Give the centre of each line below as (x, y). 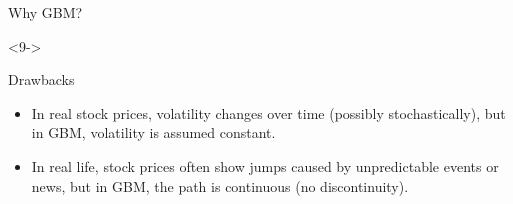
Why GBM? (45, 12)
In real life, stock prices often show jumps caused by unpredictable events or (265, 165)
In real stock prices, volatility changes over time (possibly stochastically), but (268, 112)
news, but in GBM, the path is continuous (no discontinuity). (220, 185)
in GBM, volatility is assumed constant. (153, 132)
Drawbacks (41, 79)
